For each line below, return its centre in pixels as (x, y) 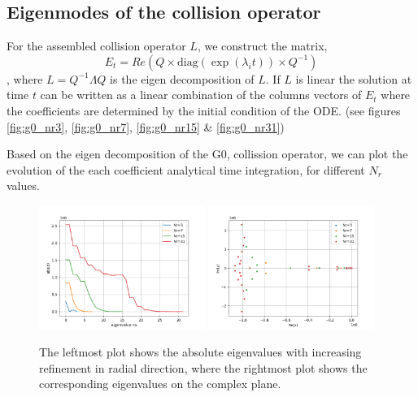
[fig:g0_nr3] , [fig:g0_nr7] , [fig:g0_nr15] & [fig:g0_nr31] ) (146, 126)
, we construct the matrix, (262, 46)
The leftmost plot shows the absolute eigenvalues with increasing (200, 352)
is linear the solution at (354, 78)
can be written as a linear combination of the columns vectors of (201, 95)
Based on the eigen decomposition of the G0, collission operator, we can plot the (207, 154)
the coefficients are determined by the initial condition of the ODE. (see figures (204, 110)
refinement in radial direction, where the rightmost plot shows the (203, 367)
